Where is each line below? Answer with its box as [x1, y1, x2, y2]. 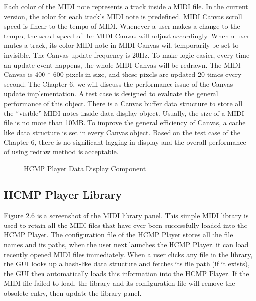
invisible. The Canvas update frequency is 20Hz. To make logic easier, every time [4, 49, 250, 60]
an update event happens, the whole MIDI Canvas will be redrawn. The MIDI [4, 59, 241, 70]
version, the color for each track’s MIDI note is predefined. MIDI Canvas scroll [4, 11, 242, 21]
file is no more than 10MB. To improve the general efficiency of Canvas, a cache [4, 117, 246, 128]
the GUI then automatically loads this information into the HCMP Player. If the [4, 268, 249, 278]
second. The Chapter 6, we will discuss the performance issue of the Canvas [4, 78, 233, 89]
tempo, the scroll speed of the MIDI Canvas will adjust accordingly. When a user [4, 30, 250, 40]
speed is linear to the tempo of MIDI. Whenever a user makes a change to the [4, 21, 240, 31]
